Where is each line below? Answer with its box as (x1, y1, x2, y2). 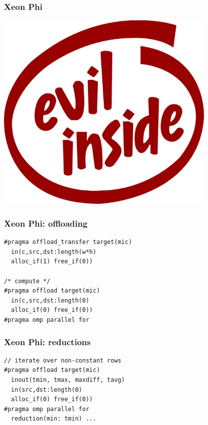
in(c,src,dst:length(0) (11, 297, 89, 304)
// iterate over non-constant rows (4, 357, 122, 364)
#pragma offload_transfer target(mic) (4, 239, 132, 246)
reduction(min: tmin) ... (11, 415, 97, 423)
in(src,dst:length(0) (11, 386, 82, 393)
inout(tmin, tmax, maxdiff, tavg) (11, 376, 125, 384)
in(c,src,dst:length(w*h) (11, 248, 97, 255)
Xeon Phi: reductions (4, 335, 91, 348)
